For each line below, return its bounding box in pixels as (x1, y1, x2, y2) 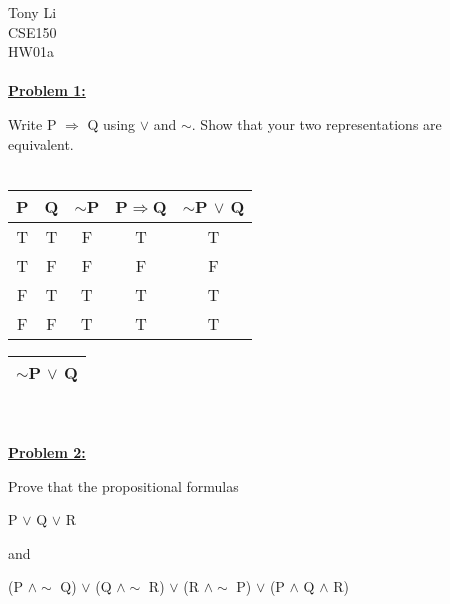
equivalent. (8, 133, 74, 154)
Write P (8, 113, 57, 134)
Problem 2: (8, 441, 86, 462)
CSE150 (8, 21, 57, 42)
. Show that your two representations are (191, 113, 442, 134)
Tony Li (8, 2, 57, 22)
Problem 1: (8, 80, 86, 101)
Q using (87, 113, 136, 134)
